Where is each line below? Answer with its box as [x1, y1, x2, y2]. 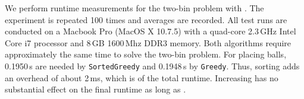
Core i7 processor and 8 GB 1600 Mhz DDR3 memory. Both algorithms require [5, 36, 292, 49]
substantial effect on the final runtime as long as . [5, 83, 186, 95]
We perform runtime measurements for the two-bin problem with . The [5, 2, 264, 14]
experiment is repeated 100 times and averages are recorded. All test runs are [5, 13, 287, 25]
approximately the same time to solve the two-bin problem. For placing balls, [5, 48, 287, 60]
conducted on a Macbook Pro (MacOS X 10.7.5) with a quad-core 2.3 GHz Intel [5, 25, 296, 37]
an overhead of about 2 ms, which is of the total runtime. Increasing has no [5, 71, 278, 84]
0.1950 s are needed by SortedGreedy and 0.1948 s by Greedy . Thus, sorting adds [5, 59, 300, 72]
